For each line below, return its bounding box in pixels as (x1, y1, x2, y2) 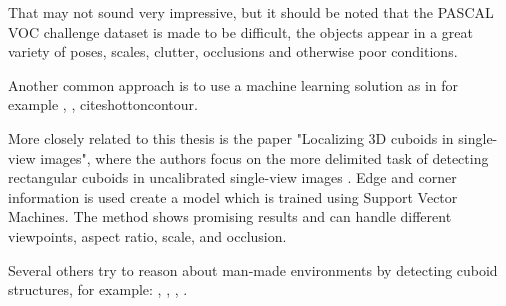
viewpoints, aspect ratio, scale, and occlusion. (8, 225, 287, 246)
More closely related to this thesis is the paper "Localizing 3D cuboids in (8, 127, 454, 148)
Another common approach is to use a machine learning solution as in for (8, 74, 459, 95)
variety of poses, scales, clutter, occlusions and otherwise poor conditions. (8, 41, 458, 62)
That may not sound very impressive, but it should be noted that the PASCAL (8, 2, 494, 22)
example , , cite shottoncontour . (8, 94, 198, 115)
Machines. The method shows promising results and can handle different (8, 206, 452, 227)
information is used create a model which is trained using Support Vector (8, 186, 458, 207)
